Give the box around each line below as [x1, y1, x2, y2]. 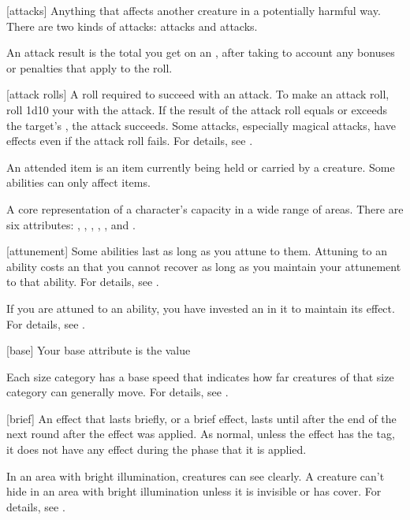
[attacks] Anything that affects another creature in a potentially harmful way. [6, 2, 381, 18]
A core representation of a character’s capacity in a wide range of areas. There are [6, 200, 404, 217]
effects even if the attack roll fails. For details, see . [6, 132, 253, 149]
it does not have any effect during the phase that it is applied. [6, 441, 307, 458]
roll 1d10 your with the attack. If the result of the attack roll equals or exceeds [6, 101, 388, 117]
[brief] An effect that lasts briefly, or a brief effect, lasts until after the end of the [6, 410, 397, 426]
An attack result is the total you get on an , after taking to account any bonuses [6, 44, 395, 61]
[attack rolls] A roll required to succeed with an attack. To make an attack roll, [6, 86, 389, 102]
